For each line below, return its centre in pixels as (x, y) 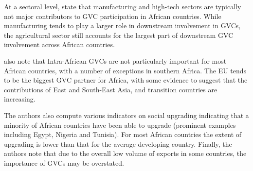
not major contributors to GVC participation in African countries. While (113, 16)
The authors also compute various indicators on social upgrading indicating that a (126, 115)
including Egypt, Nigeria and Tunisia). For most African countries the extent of (123, 134)
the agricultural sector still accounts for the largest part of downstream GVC (119, 35)
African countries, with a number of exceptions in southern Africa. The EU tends (125, 70)
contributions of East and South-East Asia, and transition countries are (111, 89)
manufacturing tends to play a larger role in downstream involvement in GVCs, (122, 26)
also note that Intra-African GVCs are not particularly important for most (115, 60)
